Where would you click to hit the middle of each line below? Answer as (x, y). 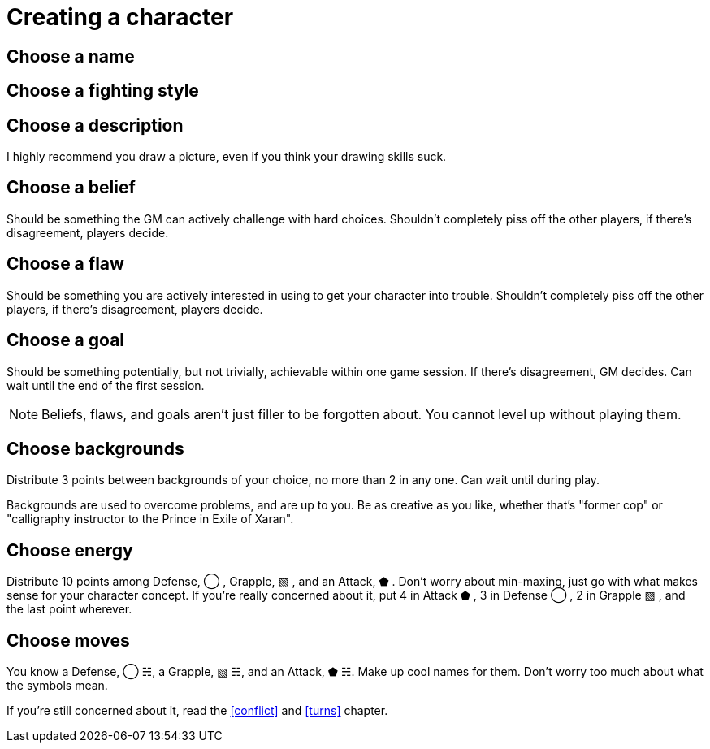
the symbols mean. (57, 686)
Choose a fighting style (103, 91)
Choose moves (68, 640)
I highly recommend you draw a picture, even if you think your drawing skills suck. (227, 157)
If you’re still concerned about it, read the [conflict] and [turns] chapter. (197, 711)
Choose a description (95, 125)
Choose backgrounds (95, 448)
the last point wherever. (69, 609)
